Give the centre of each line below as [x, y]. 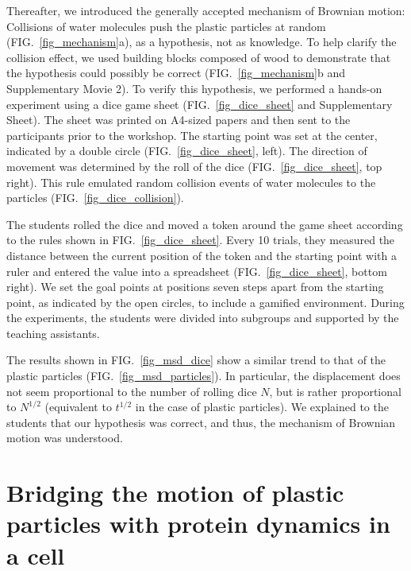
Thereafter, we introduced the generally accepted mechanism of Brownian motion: [206, 10]
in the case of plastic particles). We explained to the [262, 407]
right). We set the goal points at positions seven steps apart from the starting [195, 287]
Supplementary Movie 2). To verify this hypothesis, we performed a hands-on [194, 88]
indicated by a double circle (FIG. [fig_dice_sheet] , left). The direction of [187, 151]
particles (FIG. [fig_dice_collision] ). [95, 198]
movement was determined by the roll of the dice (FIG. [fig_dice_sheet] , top [194, 166]
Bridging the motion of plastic [175, 493]
